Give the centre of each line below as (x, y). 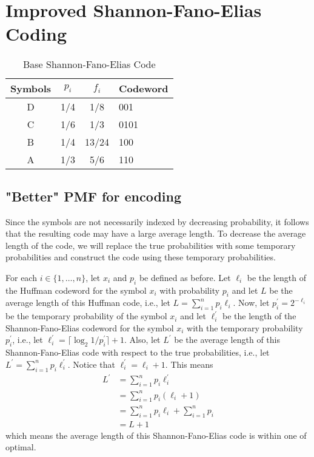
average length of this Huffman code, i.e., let (88, 303)
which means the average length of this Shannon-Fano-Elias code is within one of (156, 435)
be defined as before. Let (185, 277)
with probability (190, 290)
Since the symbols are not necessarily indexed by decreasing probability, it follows (157, 221)
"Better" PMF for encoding (93, 196)
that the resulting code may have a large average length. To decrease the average (156, 233)
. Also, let (142, 340)
